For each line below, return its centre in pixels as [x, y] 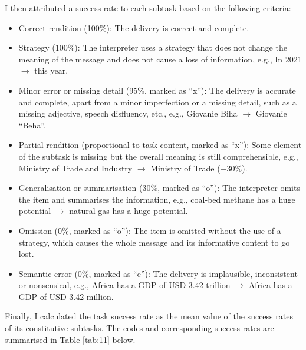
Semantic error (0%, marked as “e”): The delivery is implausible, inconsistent [158, 273]
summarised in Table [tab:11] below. [70, 339]
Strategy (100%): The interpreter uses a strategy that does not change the [153, 47]
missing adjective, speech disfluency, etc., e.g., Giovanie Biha [128, 113]
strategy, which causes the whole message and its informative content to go [154, 242]
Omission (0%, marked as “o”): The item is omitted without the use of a [150, 230]
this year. [51, 70]
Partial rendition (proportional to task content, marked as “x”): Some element [160, 145]
